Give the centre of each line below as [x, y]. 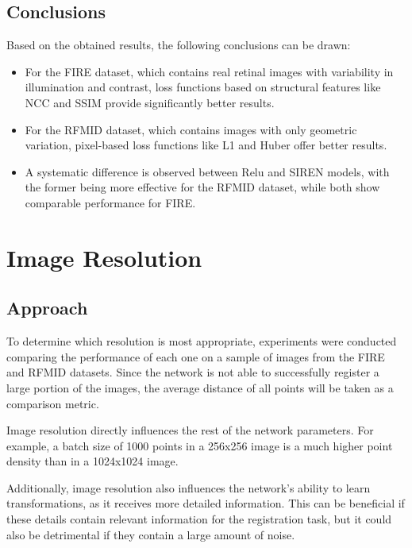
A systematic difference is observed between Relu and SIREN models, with [207, 171]
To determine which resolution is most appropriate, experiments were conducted [202, 341]
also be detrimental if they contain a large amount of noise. [151, 534]
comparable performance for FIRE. [110, 202]
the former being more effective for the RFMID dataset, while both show [202, 187]
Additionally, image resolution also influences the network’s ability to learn [189, 487]
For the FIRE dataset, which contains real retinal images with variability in [209, 71]
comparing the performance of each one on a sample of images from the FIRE [196, 356]
